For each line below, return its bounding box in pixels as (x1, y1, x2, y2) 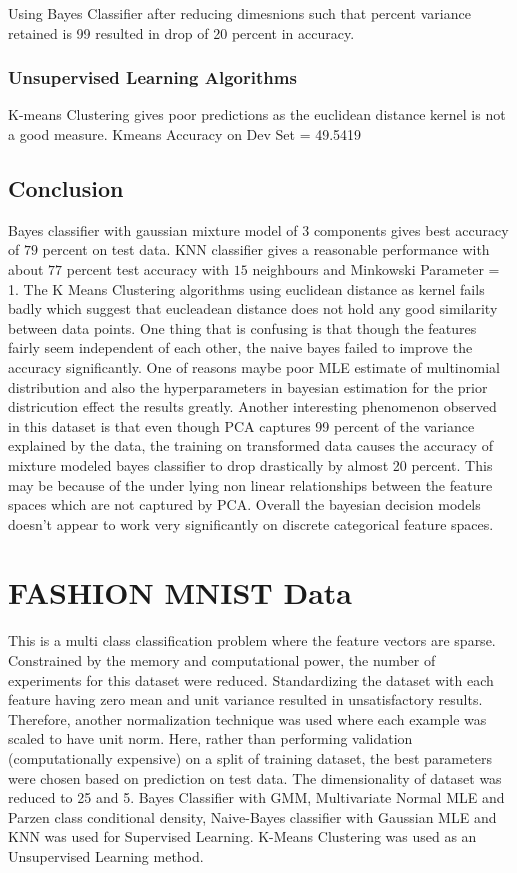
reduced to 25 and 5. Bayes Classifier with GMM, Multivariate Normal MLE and (8, 787, 505, 808)
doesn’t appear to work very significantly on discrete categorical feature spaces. (8, 513, 494, 534)
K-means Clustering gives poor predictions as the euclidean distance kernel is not (8, 104, 506, 125)
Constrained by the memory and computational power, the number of (8, 650, 436, 671)
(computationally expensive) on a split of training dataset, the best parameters (8, 747, 492, 768)
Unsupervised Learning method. (8, 845, 204, 866)
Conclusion (8, 172, 124, 203)
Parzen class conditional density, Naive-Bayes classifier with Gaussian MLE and (8, 806, 497, 827)
